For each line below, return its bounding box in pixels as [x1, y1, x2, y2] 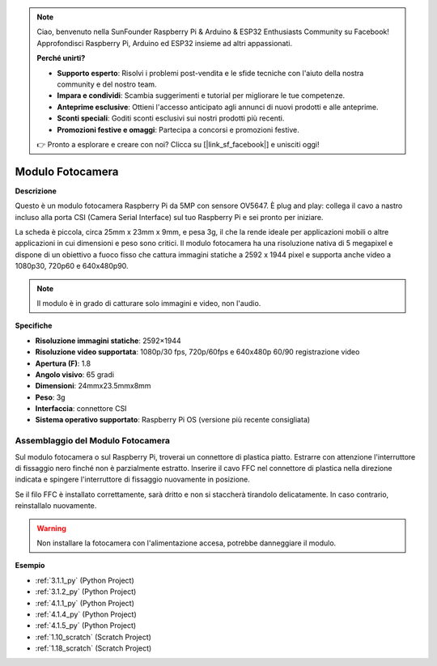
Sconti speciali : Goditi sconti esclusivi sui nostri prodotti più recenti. [57, 113, 285, 123]
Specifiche [15, 320, 53, 331]
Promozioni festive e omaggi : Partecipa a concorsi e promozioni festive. [57, 125, 299, 134]
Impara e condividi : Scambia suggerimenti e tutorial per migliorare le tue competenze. [57, 91, 346, 100]
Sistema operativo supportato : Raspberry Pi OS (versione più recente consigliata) [35, 415, 311, 425]
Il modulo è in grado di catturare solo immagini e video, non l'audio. [36, 298, 261, 308]
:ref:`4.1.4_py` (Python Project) [35, 609, 137, 619]
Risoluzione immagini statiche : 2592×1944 [35, 336, 181, 346]
